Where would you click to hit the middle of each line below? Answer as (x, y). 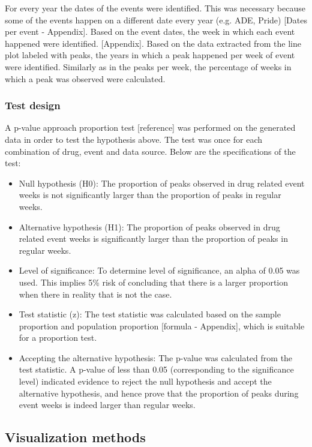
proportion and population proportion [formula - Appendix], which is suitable (162, 325)
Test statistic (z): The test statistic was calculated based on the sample (150, 314)
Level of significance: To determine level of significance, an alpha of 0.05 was (159, 270)
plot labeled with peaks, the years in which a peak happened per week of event (150, 55)
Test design (33, 105)
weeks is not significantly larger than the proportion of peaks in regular (150, 195)
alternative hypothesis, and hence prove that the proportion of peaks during (159, 393)
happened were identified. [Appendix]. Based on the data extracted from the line (153, 43)
